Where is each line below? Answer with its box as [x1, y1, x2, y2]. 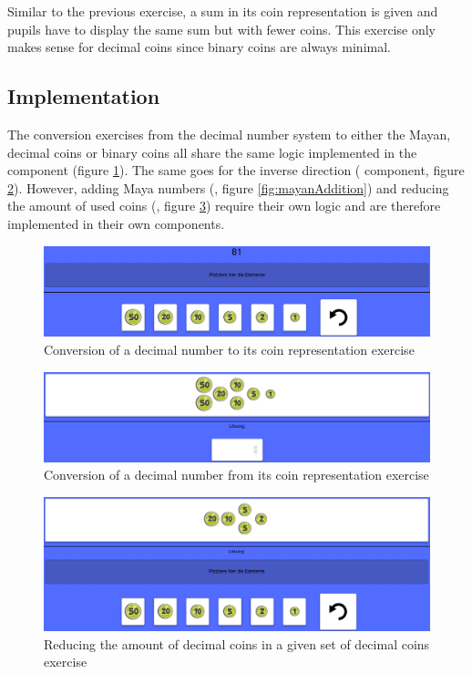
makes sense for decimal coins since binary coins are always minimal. [7, 37, 391, 57]
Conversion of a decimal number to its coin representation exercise [44, 339, 415, 358]
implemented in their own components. [7, 213, 225, 233]
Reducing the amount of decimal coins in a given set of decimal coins [44, 634, 430, 653]
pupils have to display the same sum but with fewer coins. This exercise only [7, 19, 436, 38]
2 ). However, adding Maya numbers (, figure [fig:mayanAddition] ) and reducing [7, 178, 449, 197]
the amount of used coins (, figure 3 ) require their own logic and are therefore [7, 196, 441, 215]
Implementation [7, 82, 160, 110]
